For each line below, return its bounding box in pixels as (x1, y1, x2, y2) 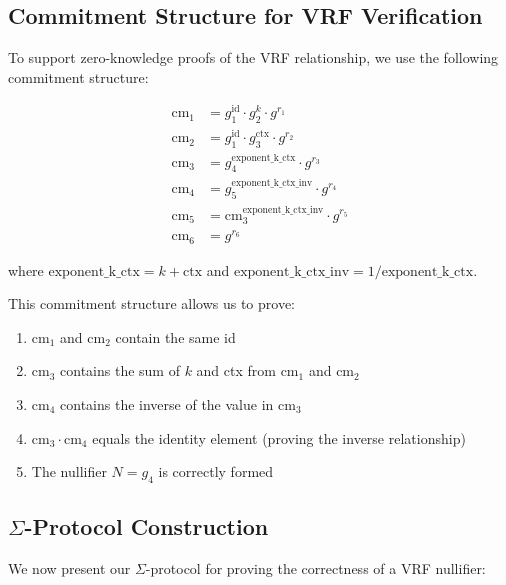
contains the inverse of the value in (60, 393, 274, 414)
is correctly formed (158, 461, 274, 482)
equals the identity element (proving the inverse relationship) (92, 427, 466, 448)
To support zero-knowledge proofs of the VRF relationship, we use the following (8, 47, 499, 68)
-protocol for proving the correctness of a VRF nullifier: (145, 558, 486, 579)
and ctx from (196, 360, 276, 381)
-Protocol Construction (24, 511, 269, 542)
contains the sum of (60, 360, 180, 381)
